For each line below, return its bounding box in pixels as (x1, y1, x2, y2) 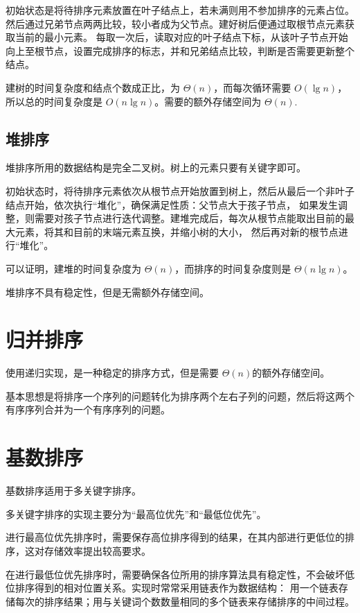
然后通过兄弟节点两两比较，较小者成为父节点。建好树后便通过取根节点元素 (6, 16, 345, 31)
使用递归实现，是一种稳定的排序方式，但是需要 (6, 365, 219, 380)
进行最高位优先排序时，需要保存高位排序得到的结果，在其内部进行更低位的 (6, 530, 345, 544)
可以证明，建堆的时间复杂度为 (6, 261, 141, 275)
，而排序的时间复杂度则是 (174, 261, 291, 275)
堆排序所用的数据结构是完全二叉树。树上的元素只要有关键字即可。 (6, 160, 306, 175)
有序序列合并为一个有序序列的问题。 (6, 402, 170, 417)
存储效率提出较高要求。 (44, 543, 151, 558)
